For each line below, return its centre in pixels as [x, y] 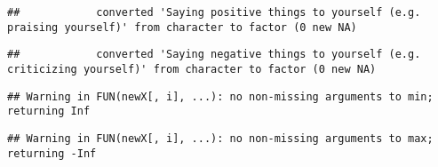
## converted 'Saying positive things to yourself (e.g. [214, 12]
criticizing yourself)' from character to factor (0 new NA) [192, 69]
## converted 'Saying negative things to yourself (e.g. [214, 55]
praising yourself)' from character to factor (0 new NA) [182, 27]
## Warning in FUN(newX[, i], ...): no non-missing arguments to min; [220, 96]
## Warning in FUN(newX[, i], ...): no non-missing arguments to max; [220, 138]
